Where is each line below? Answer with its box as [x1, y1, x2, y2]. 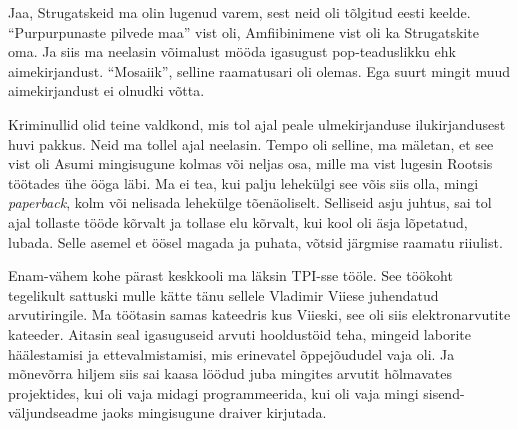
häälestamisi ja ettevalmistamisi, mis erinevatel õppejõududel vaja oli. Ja [8, 343, 455, 364]
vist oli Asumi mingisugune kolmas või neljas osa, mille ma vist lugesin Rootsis [8, 153, 493, 174]
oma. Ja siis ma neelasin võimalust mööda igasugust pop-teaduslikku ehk [8, 41, 456, 62]
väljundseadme [8, 402, 98, 423]
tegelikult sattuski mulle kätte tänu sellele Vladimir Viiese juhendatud [8, 284, 439, 305]
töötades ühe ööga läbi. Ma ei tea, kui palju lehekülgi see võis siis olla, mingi [8, 172, 479, 193]
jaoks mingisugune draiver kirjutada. [102, 402, 327, 423]
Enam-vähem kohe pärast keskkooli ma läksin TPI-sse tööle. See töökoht [8, 265, 453, 286]
